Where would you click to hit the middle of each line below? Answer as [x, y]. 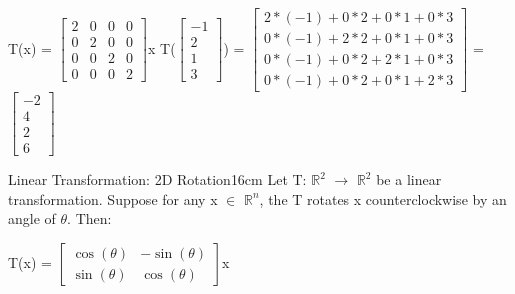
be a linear [409, 179]
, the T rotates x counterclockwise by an [383, 198]
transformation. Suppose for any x [113, 198]
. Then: [89, 218]
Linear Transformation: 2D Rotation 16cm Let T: [157, 179]
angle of [32, 218]
